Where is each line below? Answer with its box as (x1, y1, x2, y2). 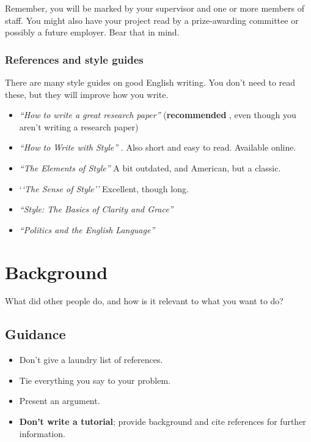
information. (19, 427, 65, 440)
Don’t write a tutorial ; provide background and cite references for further (19, 415, 306, 428)
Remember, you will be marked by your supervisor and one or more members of (5, 2, 304, 14)
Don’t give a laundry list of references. (19, 353, 163, 366)
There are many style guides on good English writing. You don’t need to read (5, 76, 296, 88)
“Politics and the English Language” (19, 223, 155, 236)
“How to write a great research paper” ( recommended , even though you (19, 108, 296, 121)
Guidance (5, 324, 66, 343)
